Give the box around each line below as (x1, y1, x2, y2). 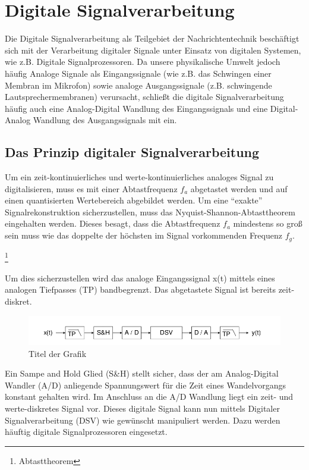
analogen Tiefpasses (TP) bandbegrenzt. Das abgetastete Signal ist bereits (5, 283, 276, 296)
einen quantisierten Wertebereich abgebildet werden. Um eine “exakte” (5, 194, 263, 206)
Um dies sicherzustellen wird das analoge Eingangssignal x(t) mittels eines (5, 271, 275, 284)
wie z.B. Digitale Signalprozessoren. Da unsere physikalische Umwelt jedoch (5, 55, 280, 68)
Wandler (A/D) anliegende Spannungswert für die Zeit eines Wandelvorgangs (5, 378, 286, 391)
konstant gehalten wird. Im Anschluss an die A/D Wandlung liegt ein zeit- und (5, 390, 294, 403)
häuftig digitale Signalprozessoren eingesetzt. (5, 425, 168, 438)
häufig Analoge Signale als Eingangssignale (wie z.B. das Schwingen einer (5, 67, 272, 79)
